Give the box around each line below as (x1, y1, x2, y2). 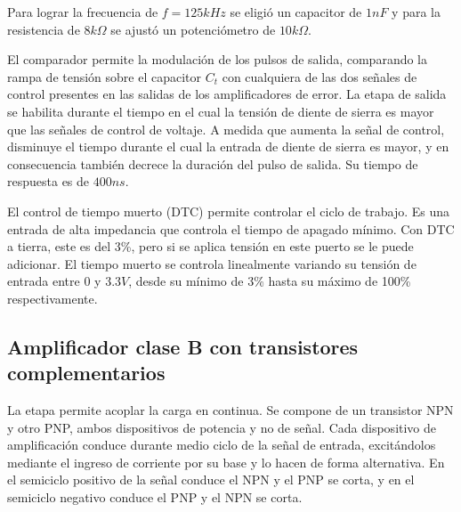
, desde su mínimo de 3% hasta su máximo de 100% (128, 272, 411, 290)
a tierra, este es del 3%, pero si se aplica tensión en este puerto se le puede (7, 237, 414, 256)
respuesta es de (7, 172, 90, 191)
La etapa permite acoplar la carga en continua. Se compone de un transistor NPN (7, 401, 454, 419)
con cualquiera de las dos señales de (222, 67, 417, 85)
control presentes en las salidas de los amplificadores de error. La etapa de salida (7, 85, 447, 103)
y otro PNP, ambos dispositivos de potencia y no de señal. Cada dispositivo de (7, 418, 437, 436)
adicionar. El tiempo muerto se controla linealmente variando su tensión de (7, 254, 417, 272)
